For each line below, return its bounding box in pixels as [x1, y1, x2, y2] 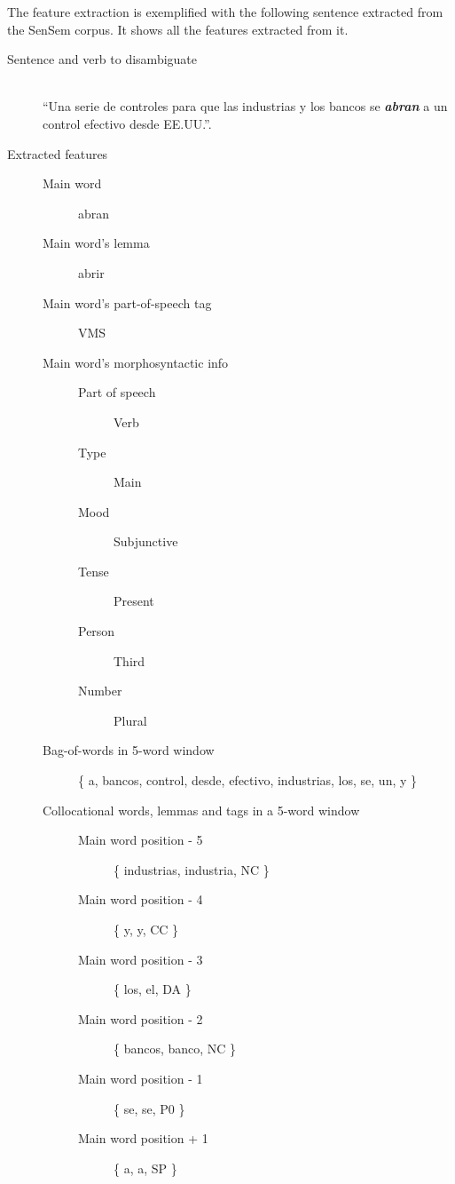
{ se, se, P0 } [114, 1099, 185, 1117]
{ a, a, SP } [114, 1158, 177, 1177]
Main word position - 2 [78, 1009, 203, 1028]
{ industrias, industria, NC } [114, 860, 270, 878]
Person [78, 622, 115, 640]
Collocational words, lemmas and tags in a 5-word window [43, 800, 360, 819]
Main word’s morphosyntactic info [43, 353, 229, 371]
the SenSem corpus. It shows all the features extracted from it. [7, 20, 349, 38]
